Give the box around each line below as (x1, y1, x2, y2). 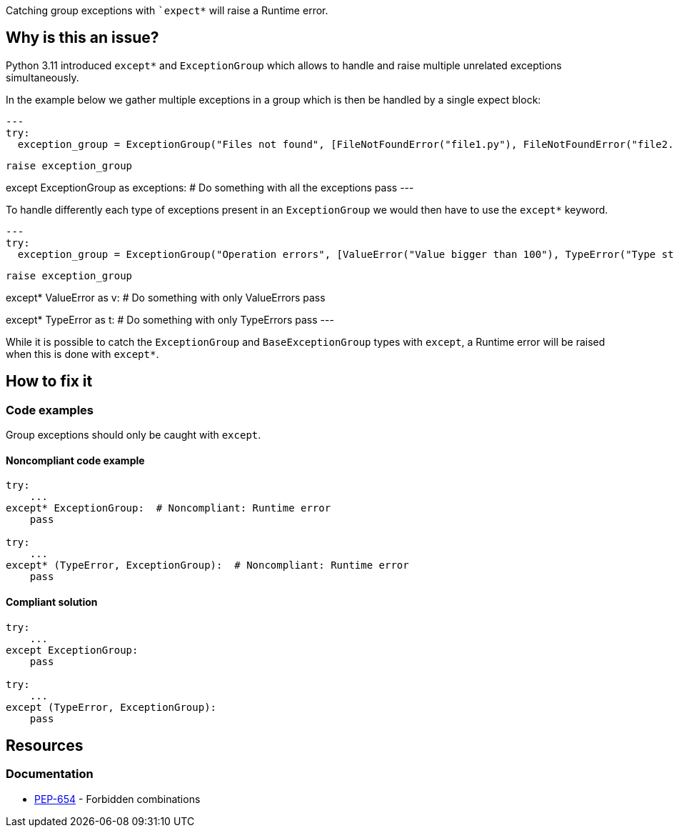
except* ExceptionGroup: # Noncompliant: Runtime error (6, 502, 331, 514)
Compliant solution (6, 595, 98, 608)
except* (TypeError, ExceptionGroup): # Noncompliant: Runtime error (6, 559, 409, 572)
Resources (6, 736, 84, 754)
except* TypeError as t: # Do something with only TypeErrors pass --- (6, 313, 334, 326)
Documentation (6, 767, 94, 782)
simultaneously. (6, 71, 79, 84)
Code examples (6, 402, 94, 417)
